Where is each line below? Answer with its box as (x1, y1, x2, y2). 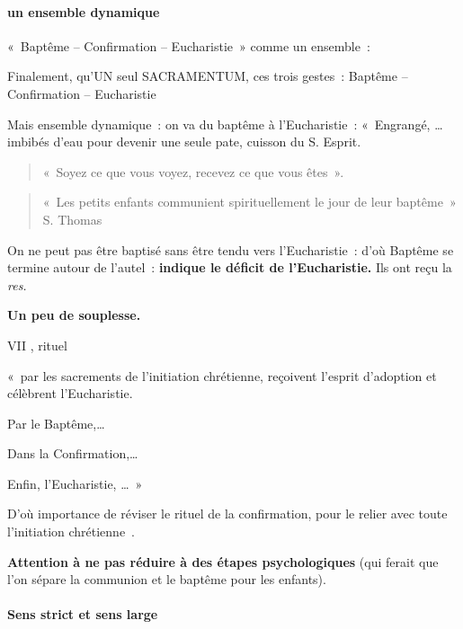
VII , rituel (7, 335, 67, 354)
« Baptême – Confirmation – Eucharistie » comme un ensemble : (7, 36, 370, 55)
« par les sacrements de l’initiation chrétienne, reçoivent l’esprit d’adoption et (7, 366, 437, 385)
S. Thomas (42, 209, 102, 228)
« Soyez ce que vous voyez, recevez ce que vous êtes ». (42, 162, 344, 181)
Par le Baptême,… (7, 413, 105, 432)
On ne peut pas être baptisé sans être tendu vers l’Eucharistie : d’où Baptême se (7, 240, 454, 259)
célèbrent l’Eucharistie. (7, 384, 133, 403)
